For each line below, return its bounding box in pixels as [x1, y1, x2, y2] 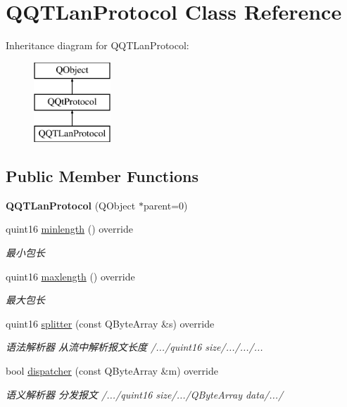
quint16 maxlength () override [6, 269, 135, 283]
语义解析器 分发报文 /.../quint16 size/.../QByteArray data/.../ [6, 387, 284, 401]
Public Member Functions [6, 165, 198, 187]
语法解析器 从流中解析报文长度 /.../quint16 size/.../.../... [6, 340, 263, 354]
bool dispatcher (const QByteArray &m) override [6, 363, 218, 378]
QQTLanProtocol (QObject [6, 198, 136, 212]
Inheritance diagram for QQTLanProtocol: [6, 38, 189, 53]
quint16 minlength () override [6, 221, 133, 236]
